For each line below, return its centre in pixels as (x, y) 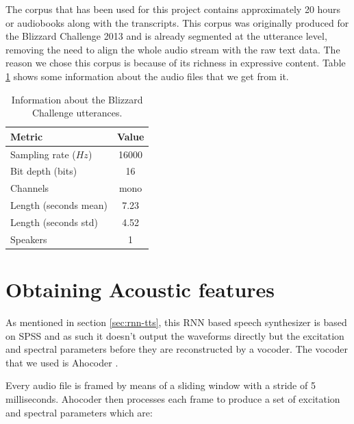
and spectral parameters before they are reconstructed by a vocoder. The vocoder (177, 349)
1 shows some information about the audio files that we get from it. (147, 76)
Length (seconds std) (54, 222)
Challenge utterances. (77, 113)
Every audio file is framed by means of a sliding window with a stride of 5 (161, 385)
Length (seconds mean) (59, 205)
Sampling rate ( (43, 154)
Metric (27, 136)
